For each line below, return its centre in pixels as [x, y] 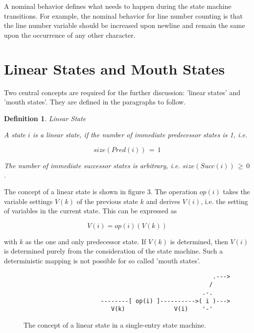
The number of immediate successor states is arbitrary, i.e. [92, 165]
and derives [163, 201]
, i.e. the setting [224, 201]
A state [15, 135]
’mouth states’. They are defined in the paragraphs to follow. [95, 102]
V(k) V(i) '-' [162, 309]
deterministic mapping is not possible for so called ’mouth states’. [102, 261]
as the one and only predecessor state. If [86, 241]
